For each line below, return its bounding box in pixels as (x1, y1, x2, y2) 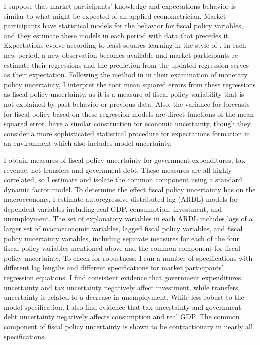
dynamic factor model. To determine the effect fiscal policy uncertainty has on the (4, 184, 256, 194)
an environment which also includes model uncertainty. (4, 138, 172, 148)
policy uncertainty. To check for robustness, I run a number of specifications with (4, 252, 253, 263)
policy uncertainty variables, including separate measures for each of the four (4, 233, 240, 243)
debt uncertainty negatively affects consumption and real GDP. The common (4, 311, 240, 322)
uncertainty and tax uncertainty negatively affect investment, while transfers (4, 282, 238, 292)
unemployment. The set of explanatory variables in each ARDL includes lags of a (4, 213, 253, 224)
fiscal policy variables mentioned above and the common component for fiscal (4, 243, 240, 253)
